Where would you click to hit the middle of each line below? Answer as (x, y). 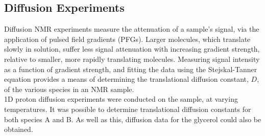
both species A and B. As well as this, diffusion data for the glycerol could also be (133, 119)
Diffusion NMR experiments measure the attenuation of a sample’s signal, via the (132, 29)
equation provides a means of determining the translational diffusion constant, (126, 79)
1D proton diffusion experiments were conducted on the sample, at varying (121, 99)
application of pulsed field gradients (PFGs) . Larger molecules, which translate (127, 39)
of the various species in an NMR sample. (69, 89)
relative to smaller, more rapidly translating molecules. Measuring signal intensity (132, 59)
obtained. (19, 129)
